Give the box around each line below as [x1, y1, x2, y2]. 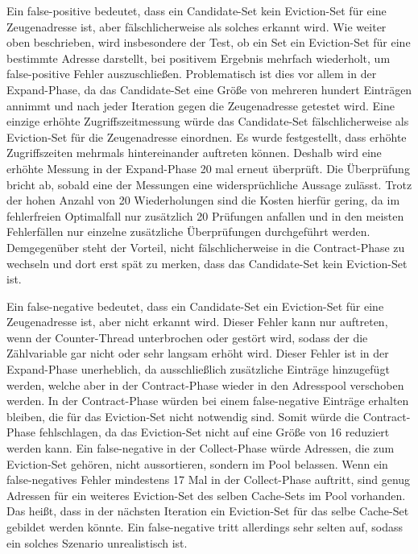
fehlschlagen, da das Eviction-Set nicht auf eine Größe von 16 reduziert [39, 424, 390, 440]
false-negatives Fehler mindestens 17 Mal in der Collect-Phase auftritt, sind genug [6, 471, 411, 488]
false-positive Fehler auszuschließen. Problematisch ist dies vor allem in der [6, 65, 377, 82]
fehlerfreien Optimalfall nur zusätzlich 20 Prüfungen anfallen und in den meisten [6, 207, 404, 224]
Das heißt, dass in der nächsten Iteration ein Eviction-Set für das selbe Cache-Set [6, 502, 409, 519]
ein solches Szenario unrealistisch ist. [6, 534, 188, 551]
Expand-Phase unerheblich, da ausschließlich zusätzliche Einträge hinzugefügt [6, 361, 390, 378]
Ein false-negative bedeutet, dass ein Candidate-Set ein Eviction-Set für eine [6, 297, 384, 314]
